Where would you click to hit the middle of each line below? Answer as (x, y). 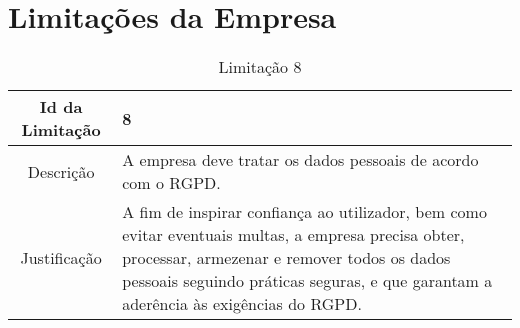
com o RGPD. (171, 183)
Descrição (61, 171)
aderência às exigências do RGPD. (242, 304)
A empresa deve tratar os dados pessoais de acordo (300, 160)
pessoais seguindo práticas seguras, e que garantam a (307, 281)
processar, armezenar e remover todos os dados (286, 258)
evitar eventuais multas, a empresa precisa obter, (293, 235)
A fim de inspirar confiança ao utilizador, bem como (304, 212)
